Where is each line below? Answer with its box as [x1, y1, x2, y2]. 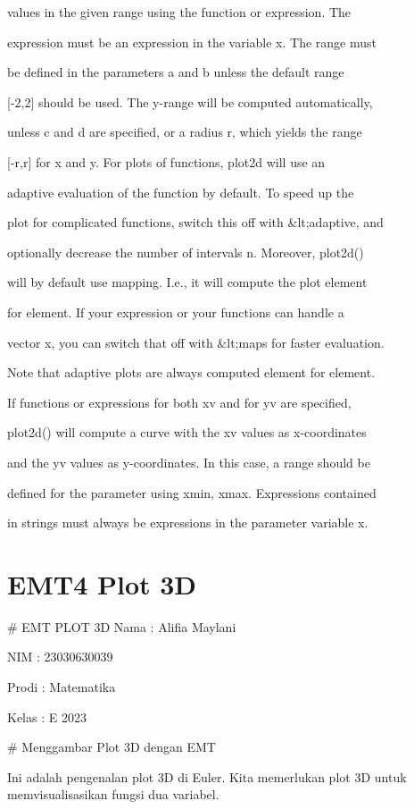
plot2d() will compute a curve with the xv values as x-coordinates [7, 423, 367, 442]
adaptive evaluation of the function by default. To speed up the [7, 182, 354, 201]
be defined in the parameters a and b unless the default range [7, 63, 344, 81]
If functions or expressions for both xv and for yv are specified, [7, 392, 352, 411]
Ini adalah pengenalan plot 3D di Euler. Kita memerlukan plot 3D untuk [7, 767, 407, 786]
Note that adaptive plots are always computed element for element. [7, 363, 376, 382]
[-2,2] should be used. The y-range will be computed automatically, [7, 92, 373, 111]
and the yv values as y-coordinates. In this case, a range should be [7, 452, 370, 471]
